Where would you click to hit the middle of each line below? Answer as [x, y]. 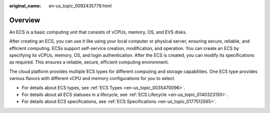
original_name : [25, 6]
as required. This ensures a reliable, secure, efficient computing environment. [89, 62]
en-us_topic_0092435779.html [80, 6]
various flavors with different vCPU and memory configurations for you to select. [92, 78]
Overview [25, 20]
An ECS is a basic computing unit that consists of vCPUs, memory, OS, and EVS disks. [98, 32]
